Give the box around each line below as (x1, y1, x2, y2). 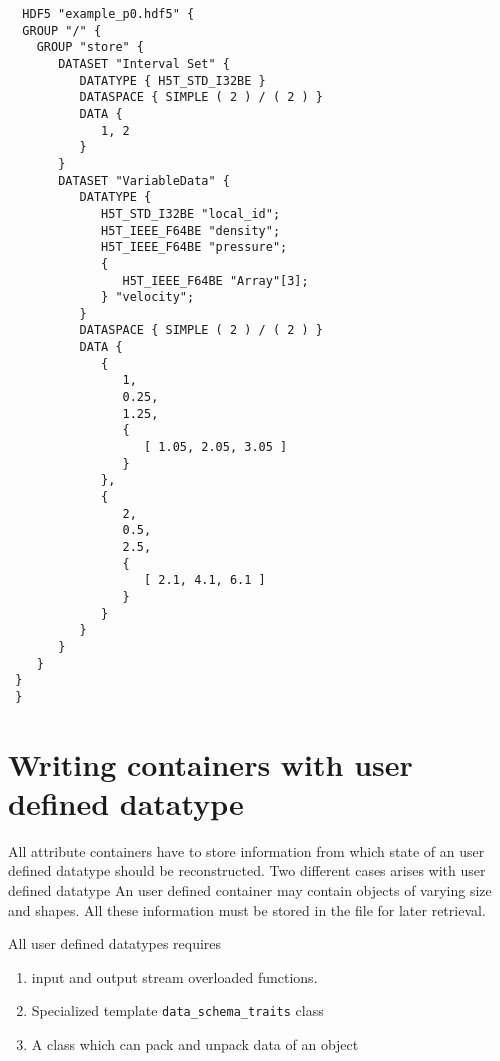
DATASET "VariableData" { (58, 173, 230, 188)
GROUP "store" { (36, 40, 145, 55)
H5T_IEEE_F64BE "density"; (101, 223, 281, 238)
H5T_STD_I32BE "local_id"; (101, 206, 281, 221)
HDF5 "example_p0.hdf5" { (22, 7, 195, 21)
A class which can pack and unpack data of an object (31, 1034, 359, 1055)
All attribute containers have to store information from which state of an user (8, 840, 485, 861)
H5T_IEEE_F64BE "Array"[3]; (122, 273, 309, 288)
